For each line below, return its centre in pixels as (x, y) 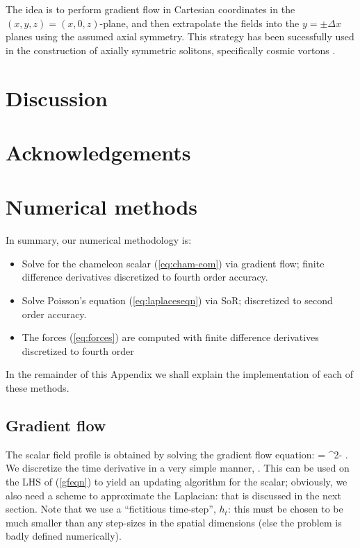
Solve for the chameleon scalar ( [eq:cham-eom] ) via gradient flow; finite (173, 263)
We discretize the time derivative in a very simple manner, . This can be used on (178, 468)
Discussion (57, 98)
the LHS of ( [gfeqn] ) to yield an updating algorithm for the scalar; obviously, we (177, 481)
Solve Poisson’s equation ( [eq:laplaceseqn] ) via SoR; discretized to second (177, 300)
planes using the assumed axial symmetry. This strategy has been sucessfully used (180, 36)
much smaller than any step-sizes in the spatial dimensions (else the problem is (174, 522)
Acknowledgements (98, 152)
